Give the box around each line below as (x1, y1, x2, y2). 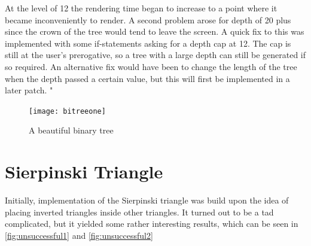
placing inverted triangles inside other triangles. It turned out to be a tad (5, 205, 274, 218)
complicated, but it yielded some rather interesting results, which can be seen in (5, 217, 298, 230)
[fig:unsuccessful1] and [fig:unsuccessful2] (5, 229, 153, 241)
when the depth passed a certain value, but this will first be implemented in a (5, 72, 290, 84)
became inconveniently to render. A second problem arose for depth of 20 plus (5, 13, 291, 26)
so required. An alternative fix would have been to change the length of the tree (5, 60, 297, 72)
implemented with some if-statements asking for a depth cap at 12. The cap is (5, 37, 291, 49)
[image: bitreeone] (29, 107, 106, 116)
